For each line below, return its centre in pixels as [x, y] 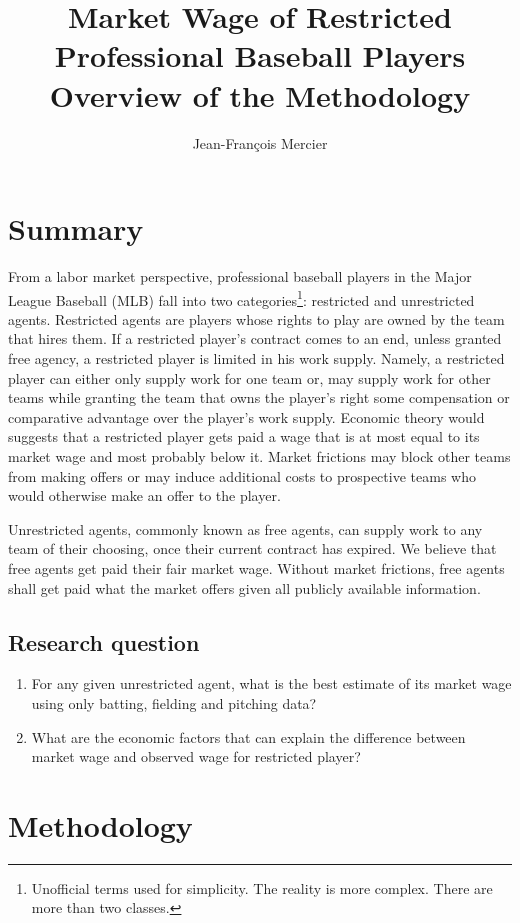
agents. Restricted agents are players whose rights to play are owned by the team [256, 318]
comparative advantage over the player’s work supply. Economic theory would [246, 416]
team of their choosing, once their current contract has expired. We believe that [252, 548]
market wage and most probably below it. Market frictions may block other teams [259, 456]
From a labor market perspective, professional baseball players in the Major [240, 276]
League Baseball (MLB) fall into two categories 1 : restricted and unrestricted [241, 298]
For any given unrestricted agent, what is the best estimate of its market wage [271, 683]
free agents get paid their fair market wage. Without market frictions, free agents [256, 568]
